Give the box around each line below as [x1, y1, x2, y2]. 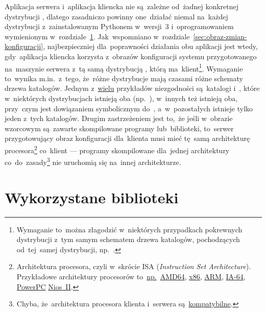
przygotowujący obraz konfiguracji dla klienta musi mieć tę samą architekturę [5, 133, 250, 143]
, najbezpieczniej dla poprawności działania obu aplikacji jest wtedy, [43, 41, 258, 52]
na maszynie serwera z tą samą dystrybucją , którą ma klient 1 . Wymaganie [5, 61, 243, 74]
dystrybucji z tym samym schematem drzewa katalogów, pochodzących [16, 234, 240, 245]
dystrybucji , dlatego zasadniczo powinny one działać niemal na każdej [5, 11, 228, 21]
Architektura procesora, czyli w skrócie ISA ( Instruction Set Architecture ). [16, 261, 251, 272]
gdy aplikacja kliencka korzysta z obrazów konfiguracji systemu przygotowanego [5, 51, 257, 61]
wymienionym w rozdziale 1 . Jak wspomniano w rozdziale [5, 31, 190, 41]
